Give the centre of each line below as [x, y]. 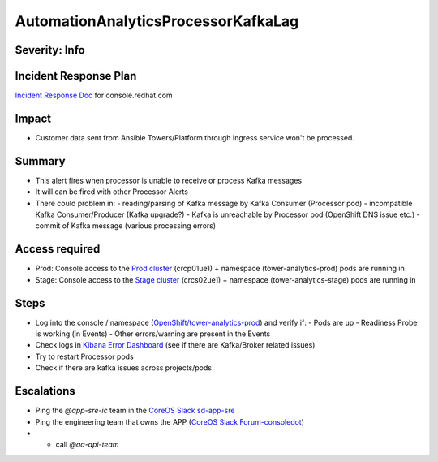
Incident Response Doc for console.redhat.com [94, 95]
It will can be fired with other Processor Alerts [112, 192]
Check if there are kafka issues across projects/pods [124, 368]
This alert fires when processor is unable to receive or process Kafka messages [169, 180]
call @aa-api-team [87, 445]
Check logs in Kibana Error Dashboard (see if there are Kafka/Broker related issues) [175, 345]
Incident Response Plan [76, 76]
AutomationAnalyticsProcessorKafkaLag [157, 21]
